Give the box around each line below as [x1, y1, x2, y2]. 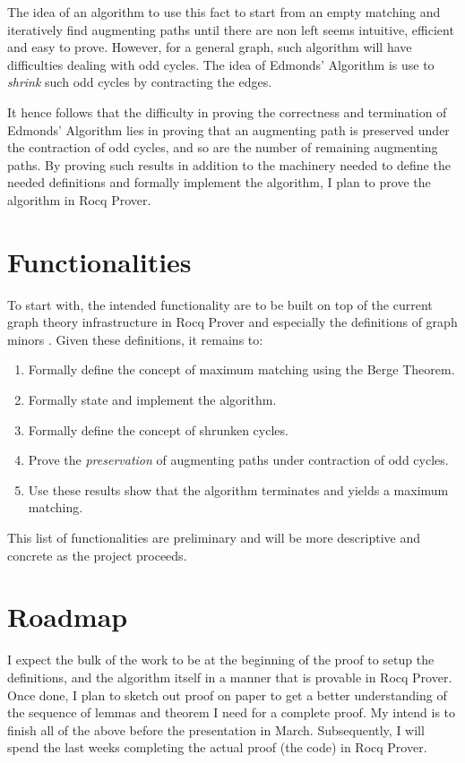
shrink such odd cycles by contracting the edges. [7, 73, 272, 91]
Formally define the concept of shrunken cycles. [28, 420, 288, 439]
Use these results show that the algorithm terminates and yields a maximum [28, 480, 449, 499]
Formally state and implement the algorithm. [28, 390, 277, 409]
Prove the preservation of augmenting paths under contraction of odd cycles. [28, 450, 449, 469]
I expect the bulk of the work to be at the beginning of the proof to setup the [7, 650, 435, 669]
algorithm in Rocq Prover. [7, 190, 151, 209]
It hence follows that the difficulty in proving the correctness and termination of [7, 102, 447, 121]
